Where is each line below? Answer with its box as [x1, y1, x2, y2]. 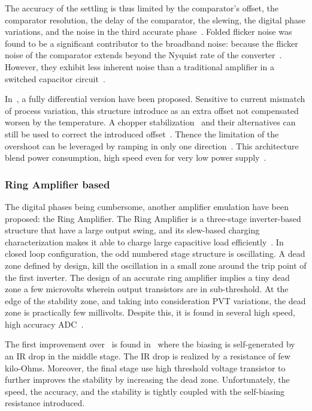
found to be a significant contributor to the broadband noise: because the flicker [5, 37, 298, 49]
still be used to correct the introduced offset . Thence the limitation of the [5, 127, 279, 140]
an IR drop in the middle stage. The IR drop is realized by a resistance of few [5, 350, 290, 362]
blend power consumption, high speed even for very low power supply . [5, 151, 266, 164]
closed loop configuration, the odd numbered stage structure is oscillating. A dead [5, 247, 305, 260]
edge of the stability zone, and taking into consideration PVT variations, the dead [5, 294, 306, 307]
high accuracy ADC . [5, 317, 84, 330]
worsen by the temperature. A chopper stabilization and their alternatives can [5, 116, 296, 128]
